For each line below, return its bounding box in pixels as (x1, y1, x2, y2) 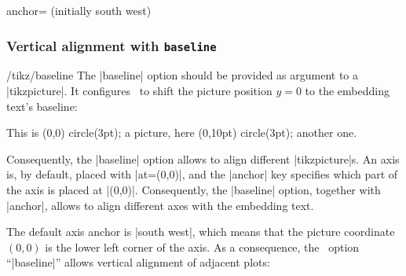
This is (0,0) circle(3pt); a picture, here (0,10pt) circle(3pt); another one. (6, 124, 357, 141)
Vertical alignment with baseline (6, 35, 217, 55)
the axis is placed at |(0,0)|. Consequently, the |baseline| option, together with (6, 181, 381, 197)
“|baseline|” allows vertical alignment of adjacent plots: (6, 254, 270, 270)
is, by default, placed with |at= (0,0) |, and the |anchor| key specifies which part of (6, 166, 398, 182)
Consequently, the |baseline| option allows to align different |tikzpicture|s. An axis (6, 150, 400, 167)
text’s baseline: (6, 98, 78, 114)
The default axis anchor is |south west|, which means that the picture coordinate (6, 223, 395, 240)
